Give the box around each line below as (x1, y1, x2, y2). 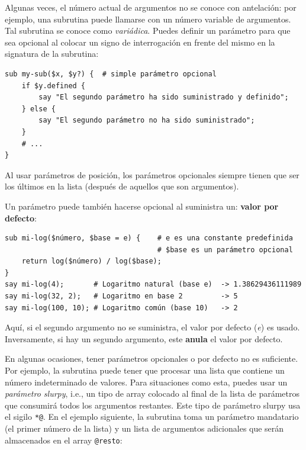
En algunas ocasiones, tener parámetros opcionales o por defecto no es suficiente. (5, 352, 298, 365)
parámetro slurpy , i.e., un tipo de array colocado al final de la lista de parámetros (5, 387, 299, 400)
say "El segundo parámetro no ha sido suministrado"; (38, 116, 255, 125)
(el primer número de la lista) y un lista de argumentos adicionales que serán (5, 422, 284, 435)
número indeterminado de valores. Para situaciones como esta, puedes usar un (5, 375, 288, 388)
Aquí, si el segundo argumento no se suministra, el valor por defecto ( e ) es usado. (5, 321, 300, 333)
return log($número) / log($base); (21, 257, 162, 266)
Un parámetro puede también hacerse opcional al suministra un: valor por (5, 200, 279, 212)
